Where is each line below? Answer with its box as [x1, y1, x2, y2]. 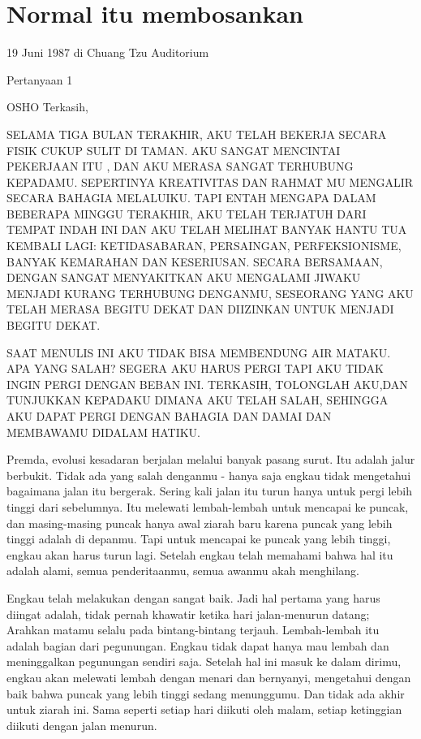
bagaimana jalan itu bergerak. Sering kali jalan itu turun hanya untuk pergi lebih [6, 482, 413, 499]
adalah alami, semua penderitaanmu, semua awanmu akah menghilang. [6, 562, 359, 579]
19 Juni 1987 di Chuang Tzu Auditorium [6, 44, 209, 61]
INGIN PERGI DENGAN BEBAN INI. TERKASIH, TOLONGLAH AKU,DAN [6, 375, 408, 392]
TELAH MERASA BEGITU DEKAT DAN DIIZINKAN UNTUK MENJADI [6, 300, 394, 318]
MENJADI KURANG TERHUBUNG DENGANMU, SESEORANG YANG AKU [6, 284, 414, 301]
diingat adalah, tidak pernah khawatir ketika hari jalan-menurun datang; [6, 605, 370, 622]
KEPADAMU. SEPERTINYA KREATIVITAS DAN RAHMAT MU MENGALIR [6, 173, 414, 190]
